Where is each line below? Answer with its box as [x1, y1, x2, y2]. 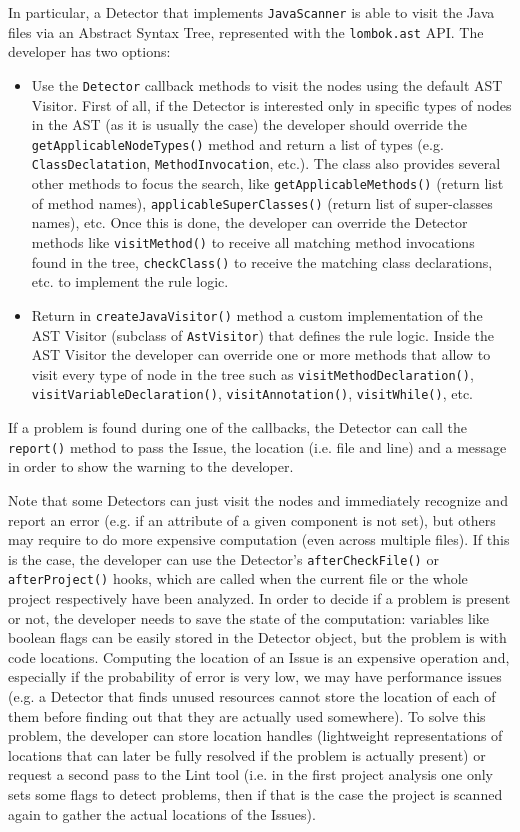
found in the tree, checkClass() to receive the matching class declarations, [31, 251, 493, 272]
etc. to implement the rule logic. [31, 271, 229, 292]
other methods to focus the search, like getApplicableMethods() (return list [31, 173, 504, 194]
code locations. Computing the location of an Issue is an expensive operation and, [8, 646, 510, 667]
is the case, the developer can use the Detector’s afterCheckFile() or [8, 548, 439, 569]
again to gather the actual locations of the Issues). [8, 803, 316, 824]
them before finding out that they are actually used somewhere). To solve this [8, 705, 486, 726]
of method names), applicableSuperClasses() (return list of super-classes [31, 192, 493, 213]
